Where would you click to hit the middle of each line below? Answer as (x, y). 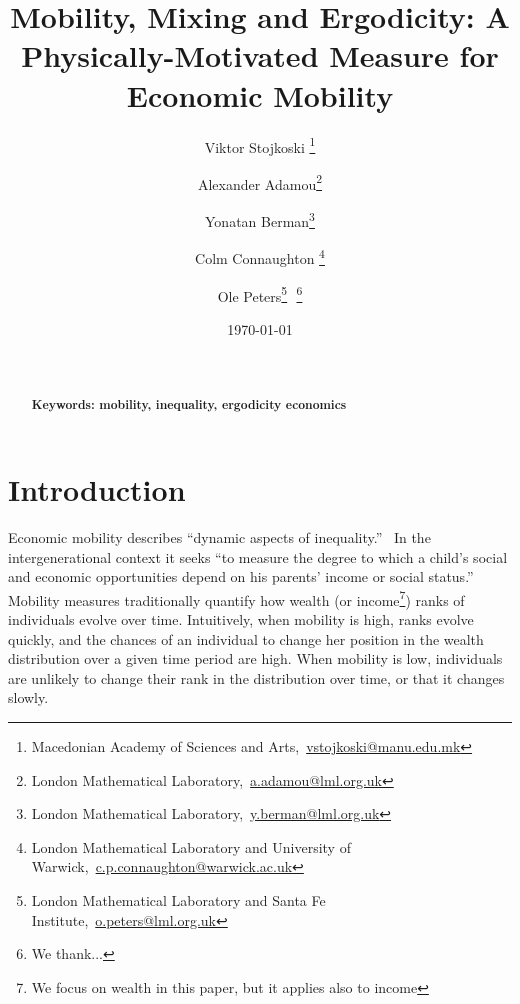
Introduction (97, 489)
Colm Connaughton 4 (260, 256)
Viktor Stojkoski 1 (260, 145)
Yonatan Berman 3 (260, 219)
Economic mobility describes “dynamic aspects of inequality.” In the (219, 537)
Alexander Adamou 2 (260, 182)
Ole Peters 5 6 (260, 294)
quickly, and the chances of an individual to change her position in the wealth (246, 638)
